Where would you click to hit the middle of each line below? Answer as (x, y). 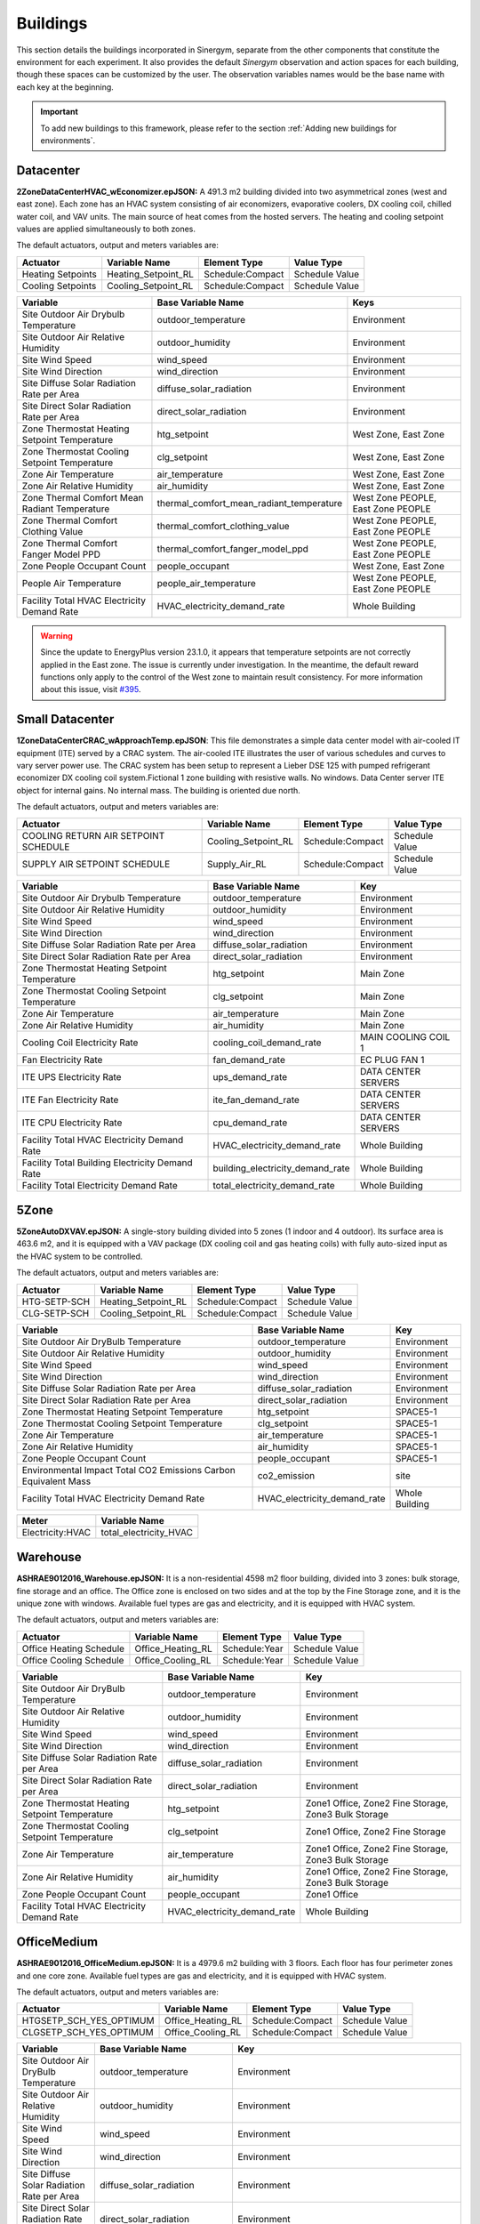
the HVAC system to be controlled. (80, 1256)
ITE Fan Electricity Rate (70, 1100)
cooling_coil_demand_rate (267, 1043)
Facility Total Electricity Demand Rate (100, 1185)
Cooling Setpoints (59, 286)
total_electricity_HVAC (147, 1532)
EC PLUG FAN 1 (392, 1060)
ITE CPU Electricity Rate (72, 1123)
